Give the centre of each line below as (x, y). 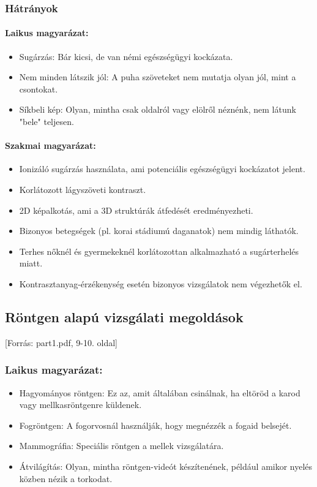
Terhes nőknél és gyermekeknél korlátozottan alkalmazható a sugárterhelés (159, 251)
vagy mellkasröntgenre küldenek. (80, 405)
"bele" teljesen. (47, 122)
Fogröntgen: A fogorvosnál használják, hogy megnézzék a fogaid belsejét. (155, 425)
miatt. (31, 263)
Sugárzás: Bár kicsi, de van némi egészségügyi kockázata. (126, 56)
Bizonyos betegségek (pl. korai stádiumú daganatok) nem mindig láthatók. (159, 231)
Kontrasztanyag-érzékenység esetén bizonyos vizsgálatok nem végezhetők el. (161, 283)
